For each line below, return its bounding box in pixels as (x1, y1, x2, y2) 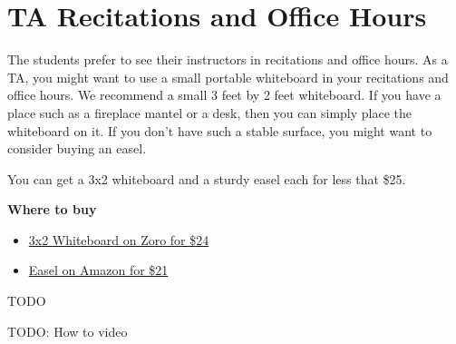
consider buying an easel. (7, 139, 147, 158)
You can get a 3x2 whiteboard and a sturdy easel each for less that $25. (7, 169, 406, 188)
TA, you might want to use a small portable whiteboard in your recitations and (7, 67, 449, 86)
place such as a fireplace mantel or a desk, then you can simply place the (7, 103, 412, 122)
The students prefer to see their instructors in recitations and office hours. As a (7, 50, 448, 69)
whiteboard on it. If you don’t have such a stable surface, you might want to (7, 121, 432, 140)
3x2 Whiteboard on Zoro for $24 (28, 230, 209, 249)
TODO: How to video (7, 321, 128, 340)
